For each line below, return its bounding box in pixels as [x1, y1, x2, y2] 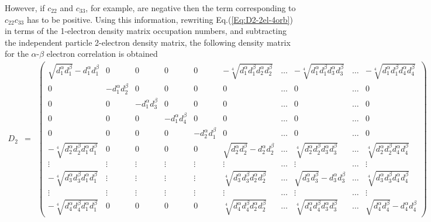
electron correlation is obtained [46, 47, 158, 60]
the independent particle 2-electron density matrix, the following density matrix [5, 36, 291, 48]
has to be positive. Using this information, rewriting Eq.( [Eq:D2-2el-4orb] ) [26, 13, 293, 25]
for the [5, 47, 29, 60]
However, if [5, 2, 45, 13]
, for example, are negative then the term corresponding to [85, 2, 296, 13]
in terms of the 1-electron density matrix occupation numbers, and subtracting [5, 25, 287, 37]
